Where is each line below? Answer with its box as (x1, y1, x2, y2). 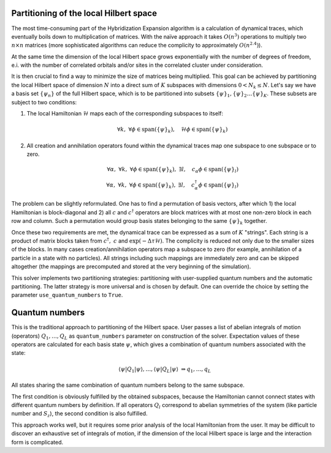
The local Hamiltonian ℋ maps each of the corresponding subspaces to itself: (26, 110, 224, 117)
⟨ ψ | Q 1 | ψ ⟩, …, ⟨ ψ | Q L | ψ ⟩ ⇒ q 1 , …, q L (118, 365, 211, 374)
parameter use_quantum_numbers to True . (11, 292, 123, 299)
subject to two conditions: (11, 98, 77, 106)
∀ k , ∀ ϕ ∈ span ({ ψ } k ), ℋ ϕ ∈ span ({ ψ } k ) (116, 126, 228, 134)
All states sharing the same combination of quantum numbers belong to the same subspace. (11, 381, 245, 389)
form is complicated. (11, 438, 64, 446)
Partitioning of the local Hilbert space (11, 8, 158, 18)
